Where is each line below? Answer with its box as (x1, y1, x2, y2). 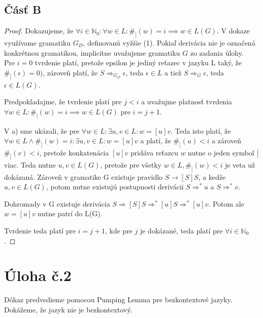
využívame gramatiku (4, 37, 71, 48)
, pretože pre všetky (100, 159, 162, 170)
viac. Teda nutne (4, 159, 56, 170)
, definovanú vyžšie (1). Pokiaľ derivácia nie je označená (83, 37, 255, 48)
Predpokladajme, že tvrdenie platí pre (4, 96, 122, 107)
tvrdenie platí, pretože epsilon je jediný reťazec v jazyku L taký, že (35, 57, 242, 68)
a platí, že (140, 135, 171, 146)
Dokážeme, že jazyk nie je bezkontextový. (4, 304, 133, 314)
